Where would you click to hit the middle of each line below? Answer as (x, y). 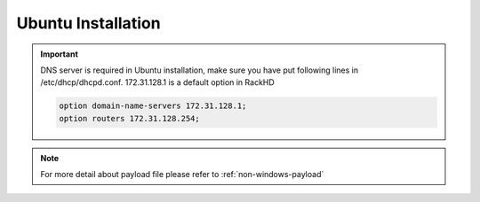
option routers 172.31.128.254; (129, 118)
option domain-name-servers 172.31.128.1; (153, 106)
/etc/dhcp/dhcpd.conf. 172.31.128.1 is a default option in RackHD (157, 82)
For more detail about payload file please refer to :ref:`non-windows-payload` (182, 175)
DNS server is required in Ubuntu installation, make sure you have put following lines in (200, 70)
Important (60, 54)
